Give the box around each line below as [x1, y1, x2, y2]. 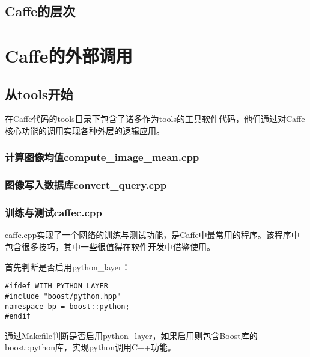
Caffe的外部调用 [5, 43, 133, 67]
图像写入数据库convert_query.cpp [5, 177, 167, 192]
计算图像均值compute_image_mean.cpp [5, 150, 199, 165]
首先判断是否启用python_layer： [5, 260, 130, 273]
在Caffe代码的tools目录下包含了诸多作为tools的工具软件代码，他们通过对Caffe [5, 112, 305, 125]
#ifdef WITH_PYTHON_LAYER [5, 282, 108, 291]
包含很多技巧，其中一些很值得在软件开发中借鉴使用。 [5, 240, 215, 253]
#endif [5, 312, 31, 321]
